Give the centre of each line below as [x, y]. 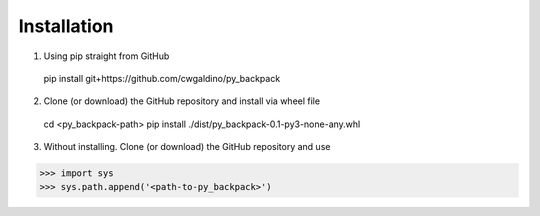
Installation [66, 26]
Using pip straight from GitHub [106, 56]
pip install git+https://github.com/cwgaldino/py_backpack [162, 78]
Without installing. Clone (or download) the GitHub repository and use [187, 147]
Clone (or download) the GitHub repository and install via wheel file [181, 101]
